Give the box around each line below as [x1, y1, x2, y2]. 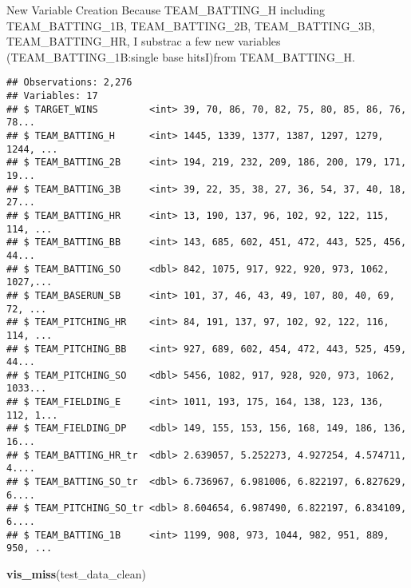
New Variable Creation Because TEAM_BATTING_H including [6, 2, 326, 18]
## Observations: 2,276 [6, 77, 132, 89]
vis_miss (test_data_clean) [6, 566, 146, 582]
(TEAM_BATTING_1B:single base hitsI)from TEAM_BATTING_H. [6, 48, 355, 65]
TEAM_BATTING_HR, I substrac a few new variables [6, 33, 281, 50]
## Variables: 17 [6, 90, 98, 102]
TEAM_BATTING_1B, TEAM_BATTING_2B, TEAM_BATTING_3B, [6, 17, 375, 34]
